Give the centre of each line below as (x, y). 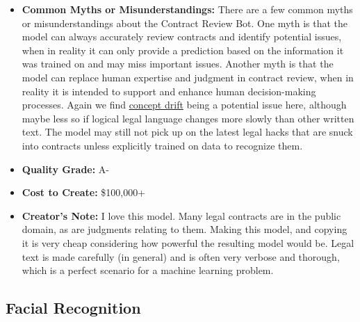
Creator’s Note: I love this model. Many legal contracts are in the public (181, 215)
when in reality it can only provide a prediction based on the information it (183, 50)
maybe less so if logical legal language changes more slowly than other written (188, 118)
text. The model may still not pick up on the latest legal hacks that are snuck (187, 132)
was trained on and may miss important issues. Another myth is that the (178, 64)
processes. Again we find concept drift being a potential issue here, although (184, 105)
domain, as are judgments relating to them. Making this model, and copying (185, 229)
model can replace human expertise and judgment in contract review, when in (188, 77)
